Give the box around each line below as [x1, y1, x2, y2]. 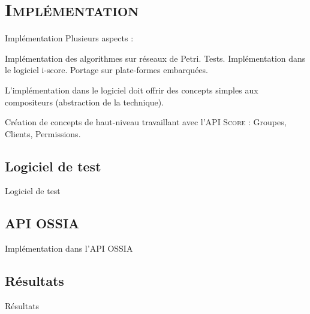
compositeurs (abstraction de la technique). [5, 95, 164, 108]
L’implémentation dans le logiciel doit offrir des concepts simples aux [5, 83, 258, 96]
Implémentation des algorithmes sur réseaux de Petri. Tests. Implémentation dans [5, 52, 306, 64]
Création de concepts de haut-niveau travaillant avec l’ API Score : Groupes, [5, 116, 287, 128]
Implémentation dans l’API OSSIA [5, 242, 133, 255]
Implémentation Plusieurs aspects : [5, 32, 134, 44]
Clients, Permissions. [5, 127, 81, 140]
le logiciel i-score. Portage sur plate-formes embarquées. [5, 64, 208, 76]
